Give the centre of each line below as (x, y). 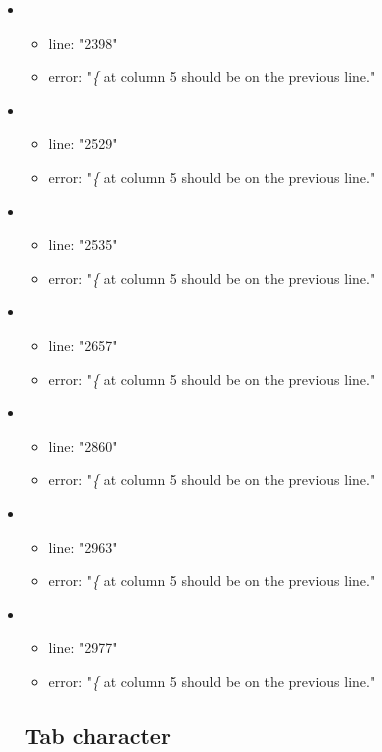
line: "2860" (83, 445)
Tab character (97, 734)
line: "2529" (83, 143)
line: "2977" (83, 647)
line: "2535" (83, 244)
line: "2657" (83, 344)
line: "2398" (83, 42)
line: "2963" (83, 546)
